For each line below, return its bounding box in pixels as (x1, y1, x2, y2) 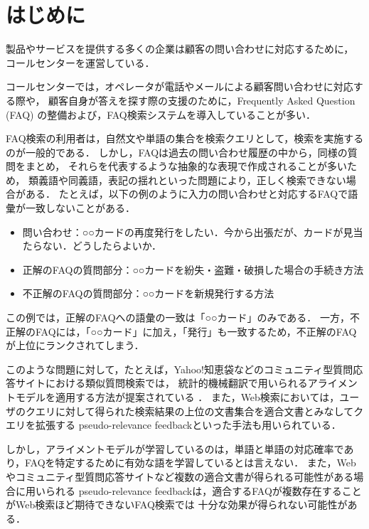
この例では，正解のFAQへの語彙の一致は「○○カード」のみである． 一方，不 (6, 310, 360, 325)
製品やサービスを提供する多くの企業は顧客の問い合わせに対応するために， (6, 41, 354, 56)
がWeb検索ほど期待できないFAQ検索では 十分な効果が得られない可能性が (6, 497, 348, 512)
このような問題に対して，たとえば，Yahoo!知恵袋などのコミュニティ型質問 (6, 361, 353, 376)
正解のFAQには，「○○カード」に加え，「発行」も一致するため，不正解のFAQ (6, 324, 357, 338)
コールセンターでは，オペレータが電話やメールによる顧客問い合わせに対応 (6, 79, 353, 94)
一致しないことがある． (25, 201, 135, 215)
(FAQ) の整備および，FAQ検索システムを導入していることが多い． (6, 107, 316, 122)
